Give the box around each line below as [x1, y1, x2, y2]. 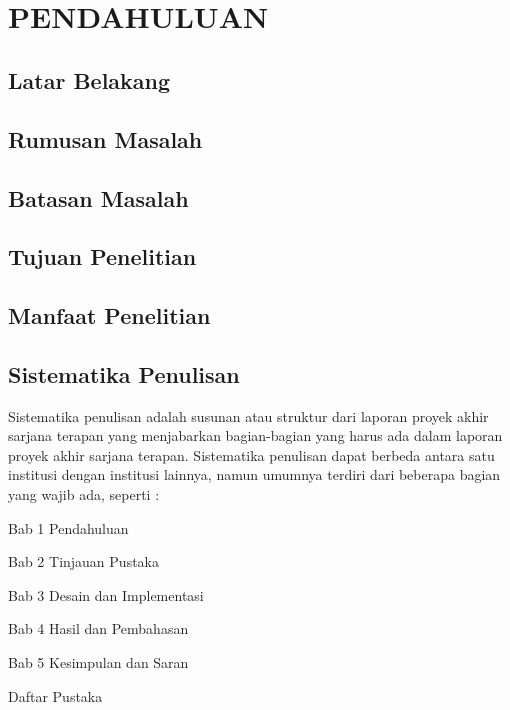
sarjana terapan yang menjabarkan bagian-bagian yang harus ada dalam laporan [8, 425, 503, 446]
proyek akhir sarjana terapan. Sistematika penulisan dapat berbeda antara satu [8, 444, 495, 465]
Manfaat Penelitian [8, 300, 211, 331]
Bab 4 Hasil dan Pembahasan [8, 618, 189, 639]
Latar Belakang [8, 64, 171, 95]
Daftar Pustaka [8, 685, 103, 706]
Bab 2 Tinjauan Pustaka [8, 551, 159, 572]
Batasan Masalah [8, 182, 189, 213]
